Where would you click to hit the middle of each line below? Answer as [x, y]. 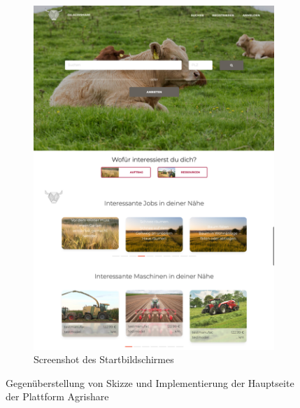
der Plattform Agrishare [57, 396]
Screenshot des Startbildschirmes [104, 359]
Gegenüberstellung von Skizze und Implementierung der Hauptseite [150, 382]
